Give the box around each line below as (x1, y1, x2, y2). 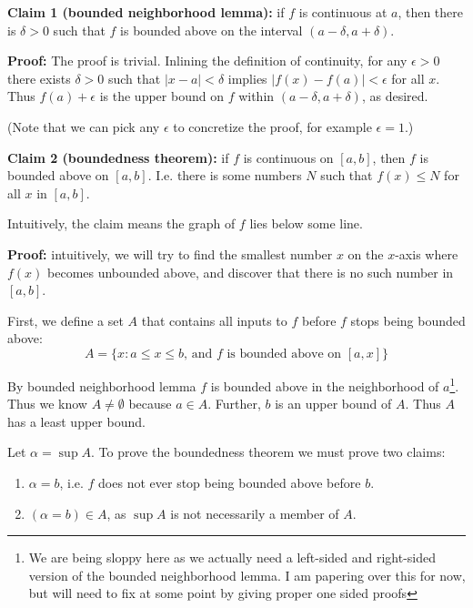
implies (227, 68, 267, 87)
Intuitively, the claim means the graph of (7, 214, 236, 233)
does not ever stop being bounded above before (98, 472, 361, 491)
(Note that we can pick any (7, 117, 160, 136)
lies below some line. (249, 214, 363, 233)
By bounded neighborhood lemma (7, 376, 196, 395)
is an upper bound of (275, 394, 392, 413)
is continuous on (243, 147, 334, 167)
